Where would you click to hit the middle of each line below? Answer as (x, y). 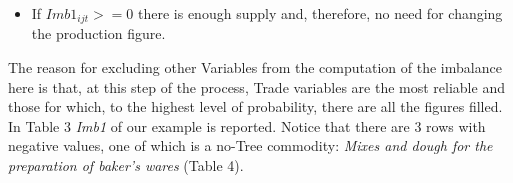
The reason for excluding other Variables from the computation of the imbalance (255, 67)
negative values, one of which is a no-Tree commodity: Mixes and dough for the (250, 145)
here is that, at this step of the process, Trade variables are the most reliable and (256, 86)
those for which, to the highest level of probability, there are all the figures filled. (255, 106)
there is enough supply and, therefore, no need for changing (320, 13)
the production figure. (98, 33)
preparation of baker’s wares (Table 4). (126, 165)
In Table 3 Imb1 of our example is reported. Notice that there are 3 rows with (247, 125)
